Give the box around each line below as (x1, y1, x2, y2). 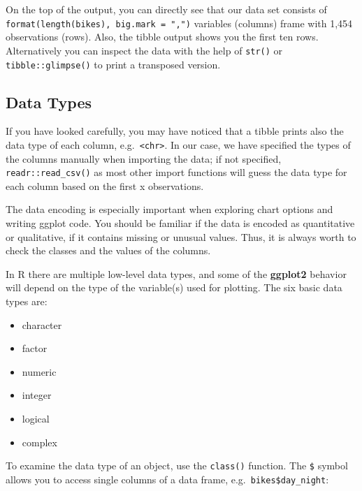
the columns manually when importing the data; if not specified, (6, 151, 282, 166)
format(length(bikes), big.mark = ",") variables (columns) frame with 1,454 (6, 15, 353, 30)
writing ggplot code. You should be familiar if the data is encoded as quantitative (6, 216, 355, 230)
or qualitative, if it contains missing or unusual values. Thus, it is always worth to (6, 229, 356, 244)
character (22, 317, 62, 332)
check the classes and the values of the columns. (6, 243, 211, 258)
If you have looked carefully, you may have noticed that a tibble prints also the (6, 124, 344, 138)
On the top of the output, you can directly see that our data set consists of (6, 2, 327, 16)
